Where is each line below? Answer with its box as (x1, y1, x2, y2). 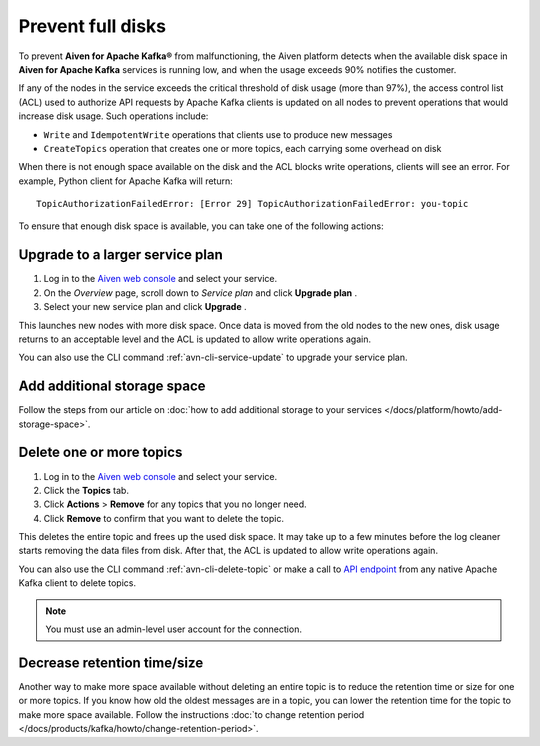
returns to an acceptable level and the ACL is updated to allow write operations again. (18, 333, 372, 345)
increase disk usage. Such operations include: (18, 110, 209, 122)
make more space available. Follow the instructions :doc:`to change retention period (18, 708, 365, 720)
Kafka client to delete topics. (18, 577, 137, 589)
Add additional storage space (18, 378, 206, 395)
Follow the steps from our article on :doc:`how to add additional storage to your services (18, 404, 382, 416)
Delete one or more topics (18, 444, 183, 461)
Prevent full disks (18, 15, 167, 37)
